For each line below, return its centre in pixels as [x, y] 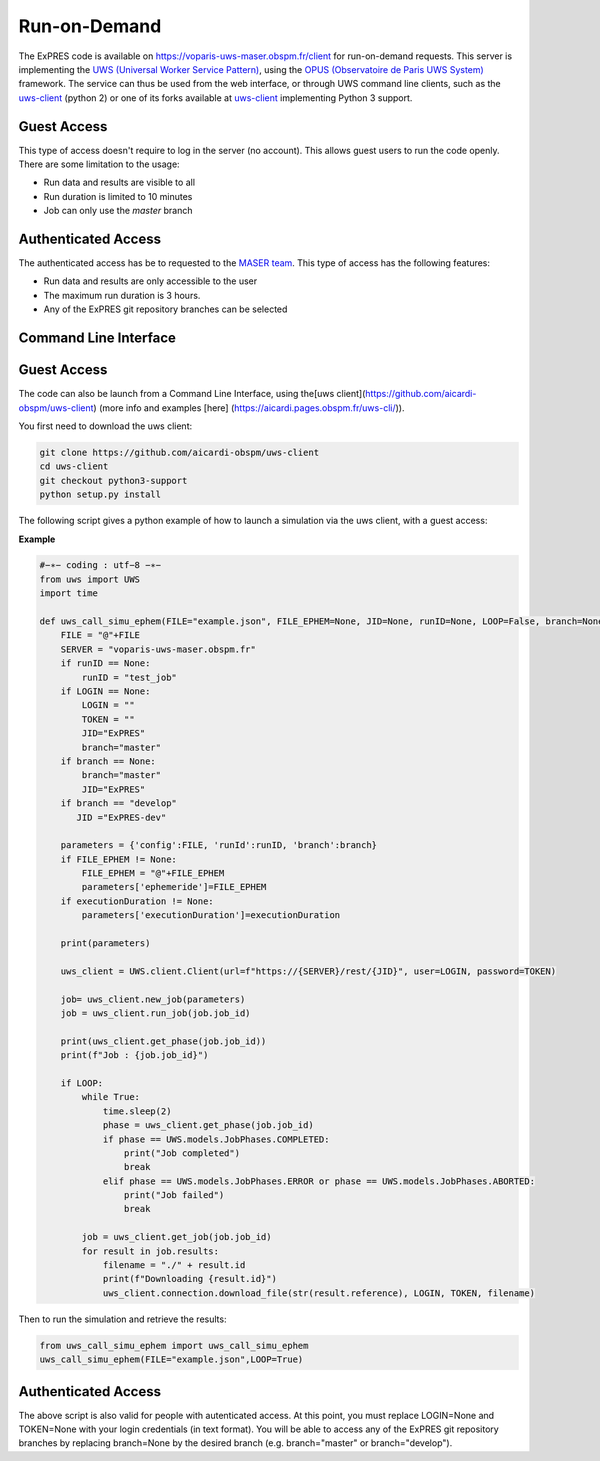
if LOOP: [82, 1083]
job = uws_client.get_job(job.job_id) [176, 1237]
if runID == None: [105, 663]
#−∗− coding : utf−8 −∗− [100, 565]
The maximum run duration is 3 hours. [122, 295]
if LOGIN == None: [105, 691]
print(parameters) [105, 943]
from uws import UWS [89, 579]
